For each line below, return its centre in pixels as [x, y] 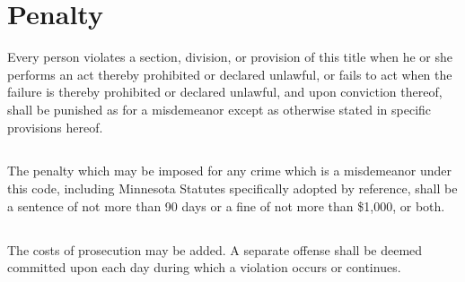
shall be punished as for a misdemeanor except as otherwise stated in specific [219, 109]
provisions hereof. [55, 127]
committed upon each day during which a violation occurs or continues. [204, 267]
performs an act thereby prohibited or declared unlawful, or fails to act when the [230, 74]
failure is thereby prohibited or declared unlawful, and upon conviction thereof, [225, 92]
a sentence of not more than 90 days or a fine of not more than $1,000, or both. [226, 205]
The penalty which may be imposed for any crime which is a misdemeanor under [230, 171]
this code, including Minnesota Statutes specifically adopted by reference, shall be [232, 188]
